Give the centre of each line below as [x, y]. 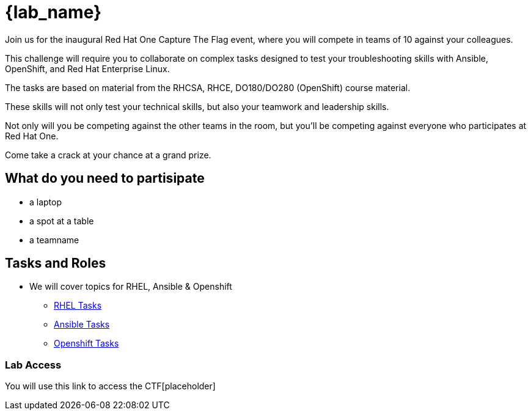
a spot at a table [62, 221]
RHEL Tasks [78, 306]
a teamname [54, 240]
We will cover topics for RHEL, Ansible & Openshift [131, 287]
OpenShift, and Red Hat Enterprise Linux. [87, 68]
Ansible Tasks [82, 325]
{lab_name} [53, 12]
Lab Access [33, 365]
